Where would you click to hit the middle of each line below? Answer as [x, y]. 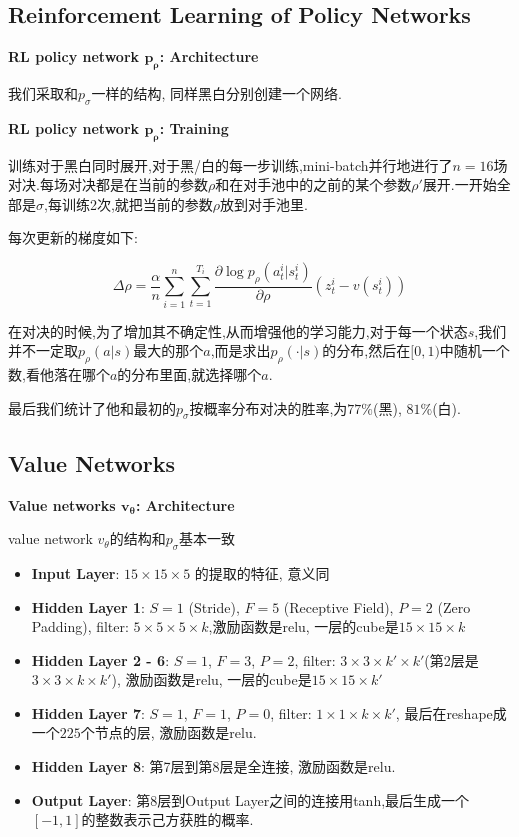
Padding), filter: [80, 626]
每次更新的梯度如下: [73, 237]
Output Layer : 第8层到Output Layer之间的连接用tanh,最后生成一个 [250, 799]
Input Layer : [75, 572]
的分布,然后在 [366, 350]
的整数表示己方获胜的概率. [167, 819]
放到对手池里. [264, 203]
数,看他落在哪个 [59, 373]
